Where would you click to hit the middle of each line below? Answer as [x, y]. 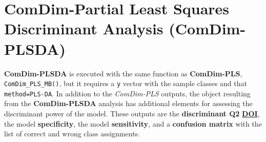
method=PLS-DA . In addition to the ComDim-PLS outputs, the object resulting [127, 93]
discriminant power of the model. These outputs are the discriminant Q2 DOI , [132, 113]
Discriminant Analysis [84, 28]
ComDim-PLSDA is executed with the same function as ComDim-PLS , [123, 73]
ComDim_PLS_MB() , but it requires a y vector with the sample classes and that [126, 83]
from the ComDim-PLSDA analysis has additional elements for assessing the [128, 103]
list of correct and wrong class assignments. [72, 134]
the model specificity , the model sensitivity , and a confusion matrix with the [133, 123]
